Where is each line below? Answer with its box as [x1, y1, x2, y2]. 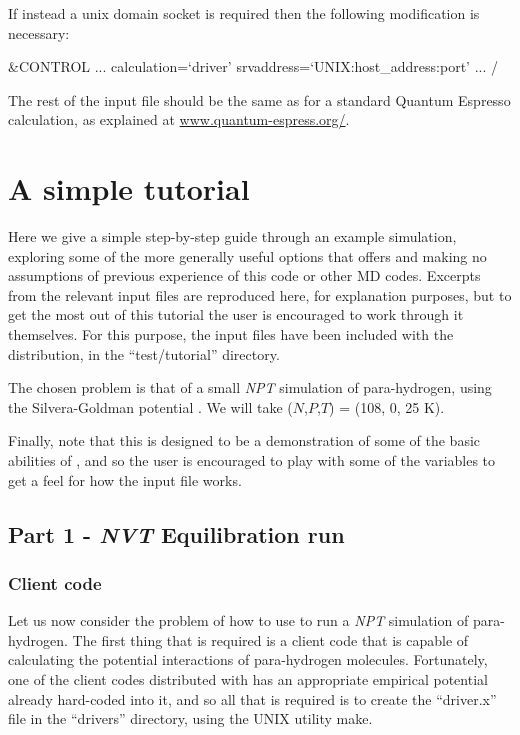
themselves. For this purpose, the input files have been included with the [8, 324, 454, 345]
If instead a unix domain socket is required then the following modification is [8, 3, 480, 23]
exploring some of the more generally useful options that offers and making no [8, 245, 487, 266]
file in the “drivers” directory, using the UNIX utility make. [8, 708, 373, 729]
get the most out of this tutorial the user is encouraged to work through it [8, 304, 464, 325]
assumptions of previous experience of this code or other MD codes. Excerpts [8, 265, 481, 286]
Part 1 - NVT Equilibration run [8, 518, 345, 549]
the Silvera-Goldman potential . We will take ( [8, 396, 293, 417]
